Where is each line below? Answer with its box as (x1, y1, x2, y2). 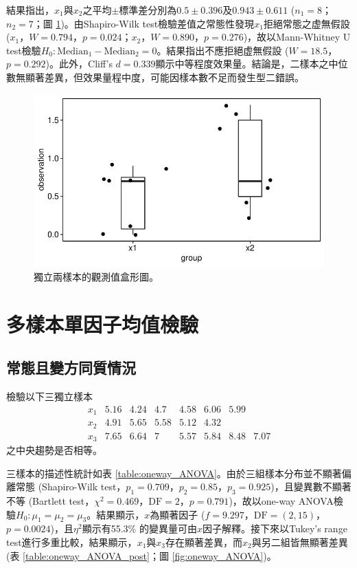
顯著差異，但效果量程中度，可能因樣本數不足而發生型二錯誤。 (25, 69, 304, 84)
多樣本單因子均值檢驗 (6, 309, 199, 338)
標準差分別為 (119, 3, 177, 17)
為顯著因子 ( (150, 507, 205, 521)
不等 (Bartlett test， (6, 494, 95, 507)
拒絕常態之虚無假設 (263, 16, 350, 30)
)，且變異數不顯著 (270, 479, 352, 494)
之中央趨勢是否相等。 (6, 443, 102, 457)
